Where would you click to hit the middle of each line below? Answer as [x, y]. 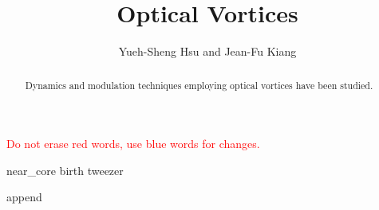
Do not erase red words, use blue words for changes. [133, 144]
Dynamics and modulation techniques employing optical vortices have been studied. [199, 85]
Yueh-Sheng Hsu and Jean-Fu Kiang [207, 51]
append [24, 197]
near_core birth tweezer [65, 170]
